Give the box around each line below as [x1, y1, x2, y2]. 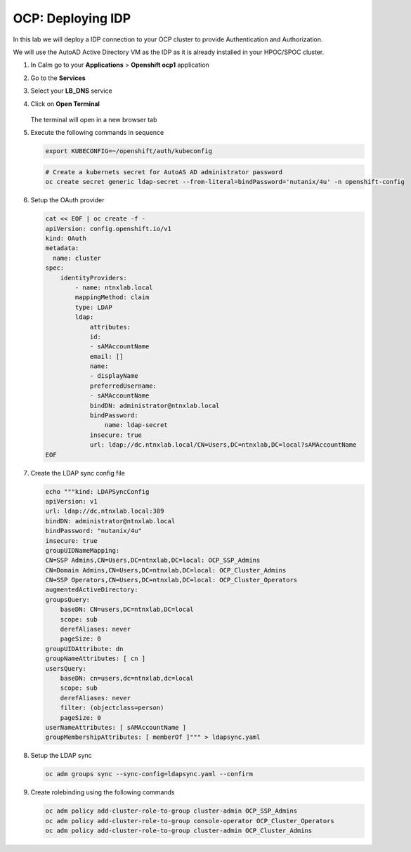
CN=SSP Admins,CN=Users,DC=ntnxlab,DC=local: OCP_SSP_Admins [45, 556, 261, 565]
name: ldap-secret [104, 421, 168, 429]
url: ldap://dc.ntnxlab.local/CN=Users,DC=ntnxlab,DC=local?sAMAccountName [89, 441, 357, 449]
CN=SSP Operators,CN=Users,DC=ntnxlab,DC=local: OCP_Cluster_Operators [45, 576, 298, 584]
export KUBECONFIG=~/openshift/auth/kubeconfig [45, 148, 212, 155]
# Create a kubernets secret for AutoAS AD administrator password [45, 168, 283, 176]
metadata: [45, 244, 79, 252]
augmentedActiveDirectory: [45, 586, 138, 594]
